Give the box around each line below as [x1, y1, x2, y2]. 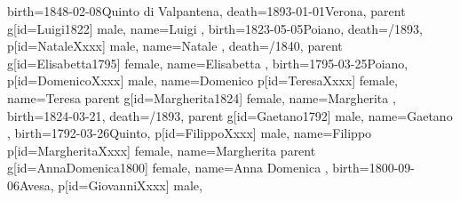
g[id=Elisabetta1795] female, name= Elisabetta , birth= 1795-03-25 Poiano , [7, 53, 408, 72]
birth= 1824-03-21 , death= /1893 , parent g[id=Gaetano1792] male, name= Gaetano [7, 106, 453, 125]
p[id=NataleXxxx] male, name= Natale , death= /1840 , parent [7, 36, 343, 55]
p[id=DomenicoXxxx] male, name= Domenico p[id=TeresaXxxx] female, [7, 71, 398, 90]
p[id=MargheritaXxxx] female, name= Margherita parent [7, 141, 316, 159]
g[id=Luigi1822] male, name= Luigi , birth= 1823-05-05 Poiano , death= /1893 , [7, 19, 423, 37]
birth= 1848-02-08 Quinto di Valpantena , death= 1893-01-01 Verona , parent [7, 2, 406, 20]
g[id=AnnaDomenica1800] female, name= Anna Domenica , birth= [7, 158, 369, 177]
